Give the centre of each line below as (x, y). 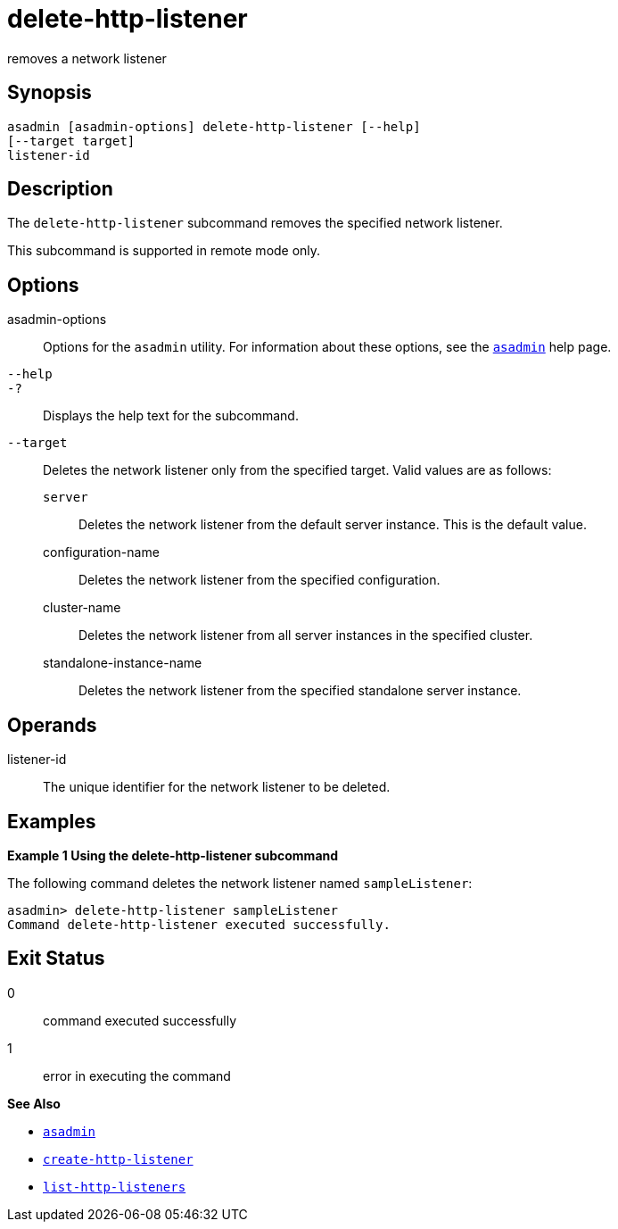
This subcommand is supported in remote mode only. (164, 251)
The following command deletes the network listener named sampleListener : (240, 883)
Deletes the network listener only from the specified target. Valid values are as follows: (297, 470)
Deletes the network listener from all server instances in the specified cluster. (306, 635)
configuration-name (101, 552)
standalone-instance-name (123, 663)
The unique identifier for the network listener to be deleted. (217, 787)
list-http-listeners (115, 1187)
